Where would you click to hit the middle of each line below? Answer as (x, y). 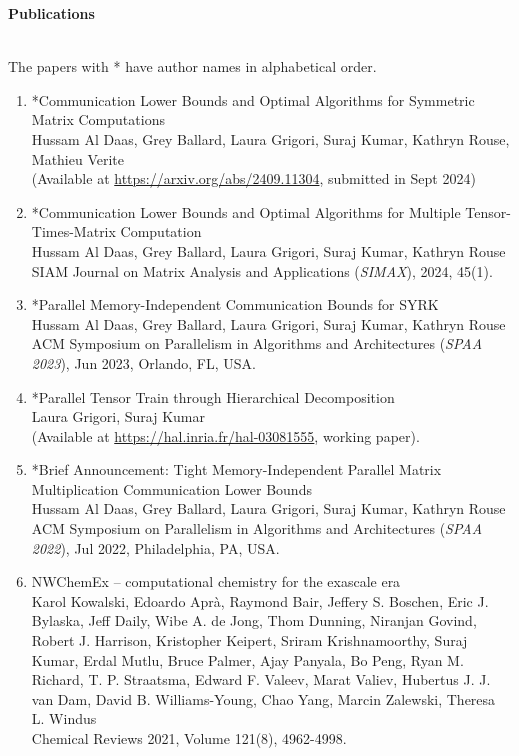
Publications (51, 13)
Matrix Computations (98, 119)
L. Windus (64, 718)
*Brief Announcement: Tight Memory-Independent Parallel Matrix (236, 469)
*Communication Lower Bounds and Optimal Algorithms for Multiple (246, 211)
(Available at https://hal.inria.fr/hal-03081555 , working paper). (225, 435)
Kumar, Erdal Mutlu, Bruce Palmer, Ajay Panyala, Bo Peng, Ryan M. (247, 659)
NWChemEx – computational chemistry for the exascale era (216, 581)
